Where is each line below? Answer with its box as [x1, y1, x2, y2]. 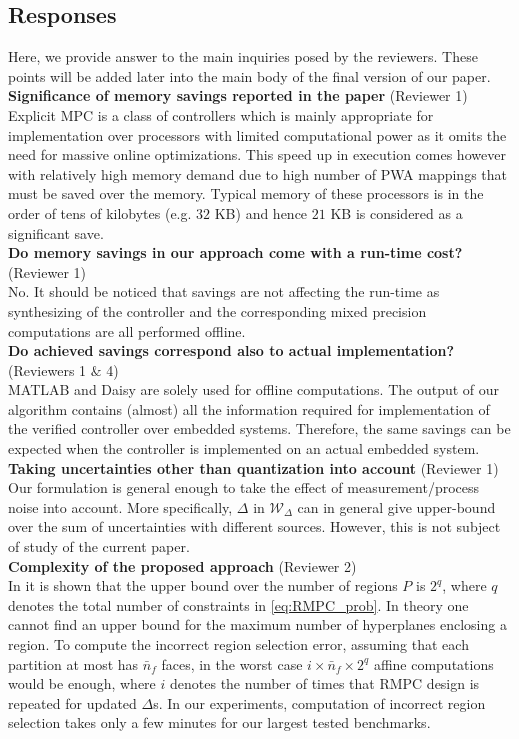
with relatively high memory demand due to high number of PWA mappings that [8, 163, 507, 184]
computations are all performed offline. [8, 320, 246, 341]
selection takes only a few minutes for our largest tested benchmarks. [8, 712, 431, 733]
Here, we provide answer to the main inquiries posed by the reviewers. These [8, 46, 478, 67]
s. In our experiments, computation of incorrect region [153, 692, 486, 713]
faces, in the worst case [161, 653, 303, 674]
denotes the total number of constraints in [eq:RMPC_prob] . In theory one [8, 594, 469, 615]
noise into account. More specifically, [8, 496, 233, 517]
